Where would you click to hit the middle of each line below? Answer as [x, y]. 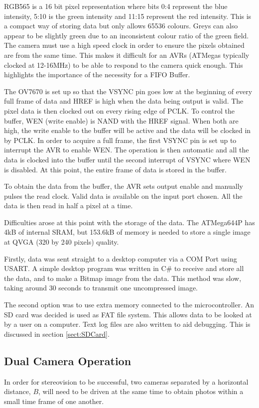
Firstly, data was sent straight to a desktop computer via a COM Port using [121, 258]
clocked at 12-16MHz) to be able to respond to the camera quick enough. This [124, 65]
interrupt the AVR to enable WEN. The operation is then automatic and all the [127, 150]
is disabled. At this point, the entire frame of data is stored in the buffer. [115, 169]
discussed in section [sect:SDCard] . [57, 334]
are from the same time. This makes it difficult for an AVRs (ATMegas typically [127, 55]
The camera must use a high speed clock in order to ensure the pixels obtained [124, 45]
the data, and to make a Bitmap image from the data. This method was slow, [123, 278]
